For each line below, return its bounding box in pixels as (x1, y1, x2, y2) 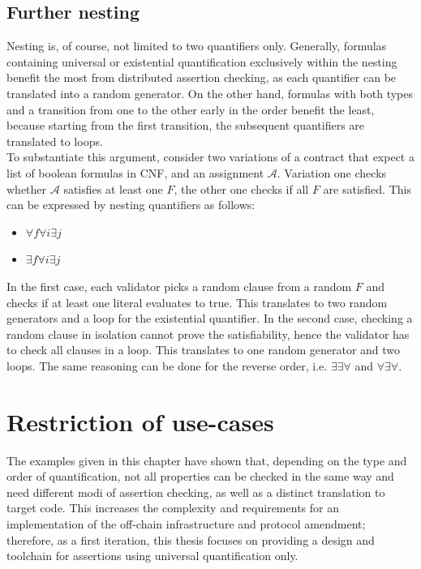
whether (6, 180, 47, 197)
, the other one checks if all (174, 180, 309, 197)
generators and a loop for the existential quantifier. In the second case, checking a (6, 310, 413, 327)
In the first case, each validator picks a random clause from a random (6, 277, 352, 294)
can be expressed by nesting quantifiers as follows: (6, 196, 256, 213)
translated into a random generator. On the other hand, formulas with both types (6, 84, 414, 101)
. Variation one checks (277, 164, 387, 181)
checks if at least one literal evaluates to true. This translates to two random (6, 293, 388, 310)
